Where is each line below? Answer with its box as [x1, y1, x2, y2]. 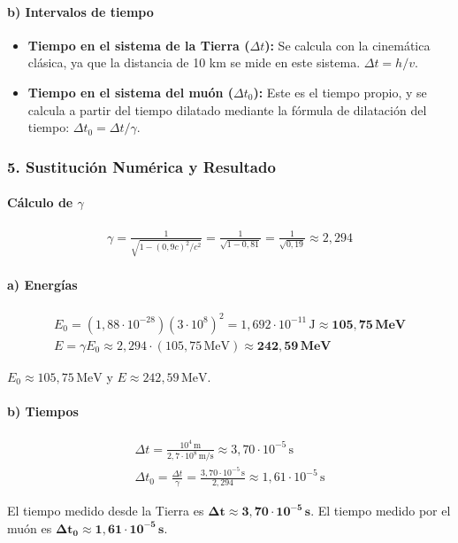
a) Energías [7, 275, 78, 294]
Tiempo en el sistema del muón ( [27, 82, 234, 101]
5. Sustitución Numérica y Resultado [7, 155, 276, 177]
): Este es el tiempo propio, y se [253, 82, 427, 101]
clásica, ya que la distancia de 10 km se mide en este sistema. [27, 53, 361, 72]
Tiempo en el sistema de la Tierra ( [27, 35, 250, 54]
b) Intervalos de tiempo [7, 2, 154, 20]
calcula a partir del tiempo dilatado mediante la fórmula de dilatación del [27, 100, 427, 119]
